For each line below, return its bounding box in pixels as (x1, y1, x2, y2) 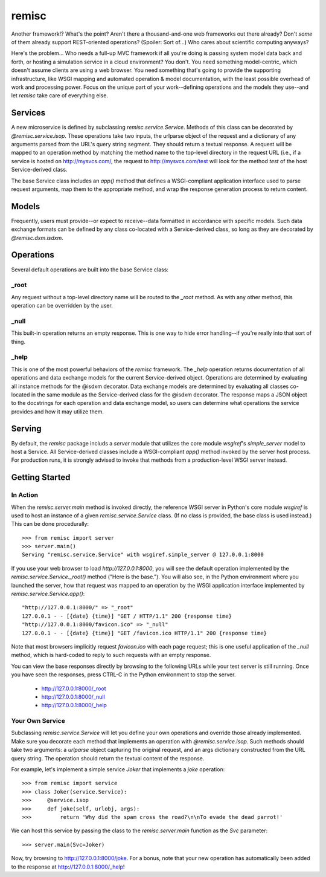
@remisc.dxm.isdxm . (11, 234, 63, 241)
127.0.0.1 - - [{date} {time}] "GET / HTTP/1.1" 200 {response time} (22, 612, 232, 620)
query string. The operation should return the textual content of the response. (11, 754, 205, 762)
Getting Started (11, 472, 71, 483)
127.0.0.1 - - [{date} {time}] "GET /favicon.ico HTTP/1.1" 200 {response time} (22, 629, 267, 636)
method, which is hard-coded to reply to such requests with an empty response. (11, 652, 211, 659)
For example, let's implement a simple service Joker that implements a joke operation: (11, 766, 225, 773)
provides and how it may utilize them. (11, 408, 104, 415)
